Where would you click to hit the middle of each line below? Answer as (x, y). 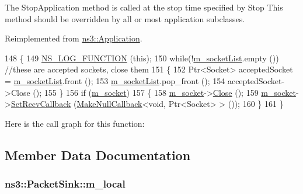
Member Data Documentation (98, 155)
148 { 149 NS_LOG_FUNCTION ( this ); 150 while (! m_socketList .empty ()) (142, 58)
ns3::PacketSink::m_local (65, 184)
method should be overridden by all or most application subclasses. (125, 18)
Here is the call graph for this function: (75, 123)
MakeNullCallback (109, 104)
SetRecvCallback (41, 104)
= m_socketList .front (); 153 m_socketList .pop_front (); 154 (115, 80)
